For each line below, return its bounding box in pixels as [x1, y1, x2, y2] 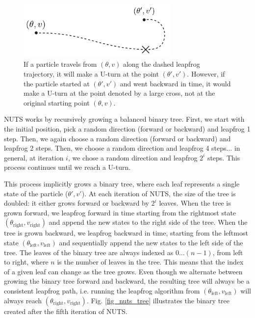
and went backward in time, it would [120, 78, 231, 88]
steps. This [207, 152, 240, 162]
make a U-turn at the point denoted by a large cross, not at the [24, 88, 215, 98]
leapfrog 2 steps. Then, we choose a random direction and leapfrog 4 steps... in [4, 143, 240, 153]
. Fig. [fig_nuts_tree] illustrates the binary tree [86, 295, 229, 305]
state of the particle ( [4, 188, 68, 198]
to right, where [4, 257, 49, 267]
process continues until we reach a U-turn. [4, 162, 131, 172]
